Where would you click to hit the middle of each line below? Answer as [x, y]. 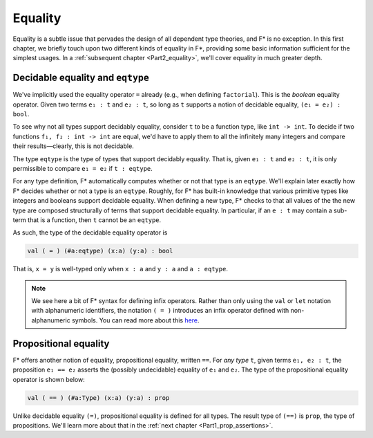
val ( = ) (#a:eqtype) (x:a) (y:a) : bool [100, 251]
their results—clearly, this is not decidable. [73, 146]
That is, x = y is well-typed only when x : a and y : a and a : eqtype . [120, 269]
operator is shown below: [49, 379]
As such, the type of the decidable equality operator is [90, 232]
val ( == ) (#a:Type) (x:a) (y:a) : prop [98, 398]
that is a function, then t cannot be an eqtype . [95, 220]
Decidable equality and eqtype [81, 78]
